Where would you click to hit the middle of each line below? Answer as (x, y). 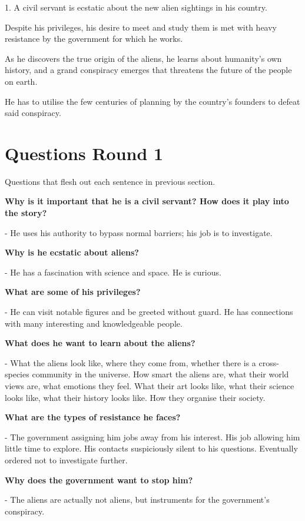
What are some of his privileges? (73, 292)
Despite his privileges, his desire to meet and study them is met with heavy (141, 27)
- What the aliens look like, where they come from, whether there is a (130, 362)
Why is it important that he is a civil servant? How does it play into (147, 201)
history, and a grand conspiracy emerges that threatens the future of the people (148, 70)
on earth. (21, 81)
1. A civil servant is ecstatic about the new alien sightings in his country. (136, 7)
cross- (269, 362)
